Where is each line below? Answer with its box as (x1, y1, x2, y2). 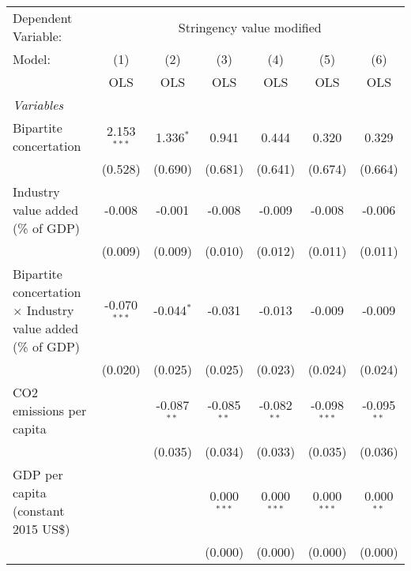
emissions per (13, 401, 87, 419)
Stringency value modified (178, 17, 322, 36)
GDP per (13, 465, 63, 483)
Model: (13, 50, 51, 68)
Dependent (13, 9, 73, 27)
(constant (13, 502, 65, 520)
